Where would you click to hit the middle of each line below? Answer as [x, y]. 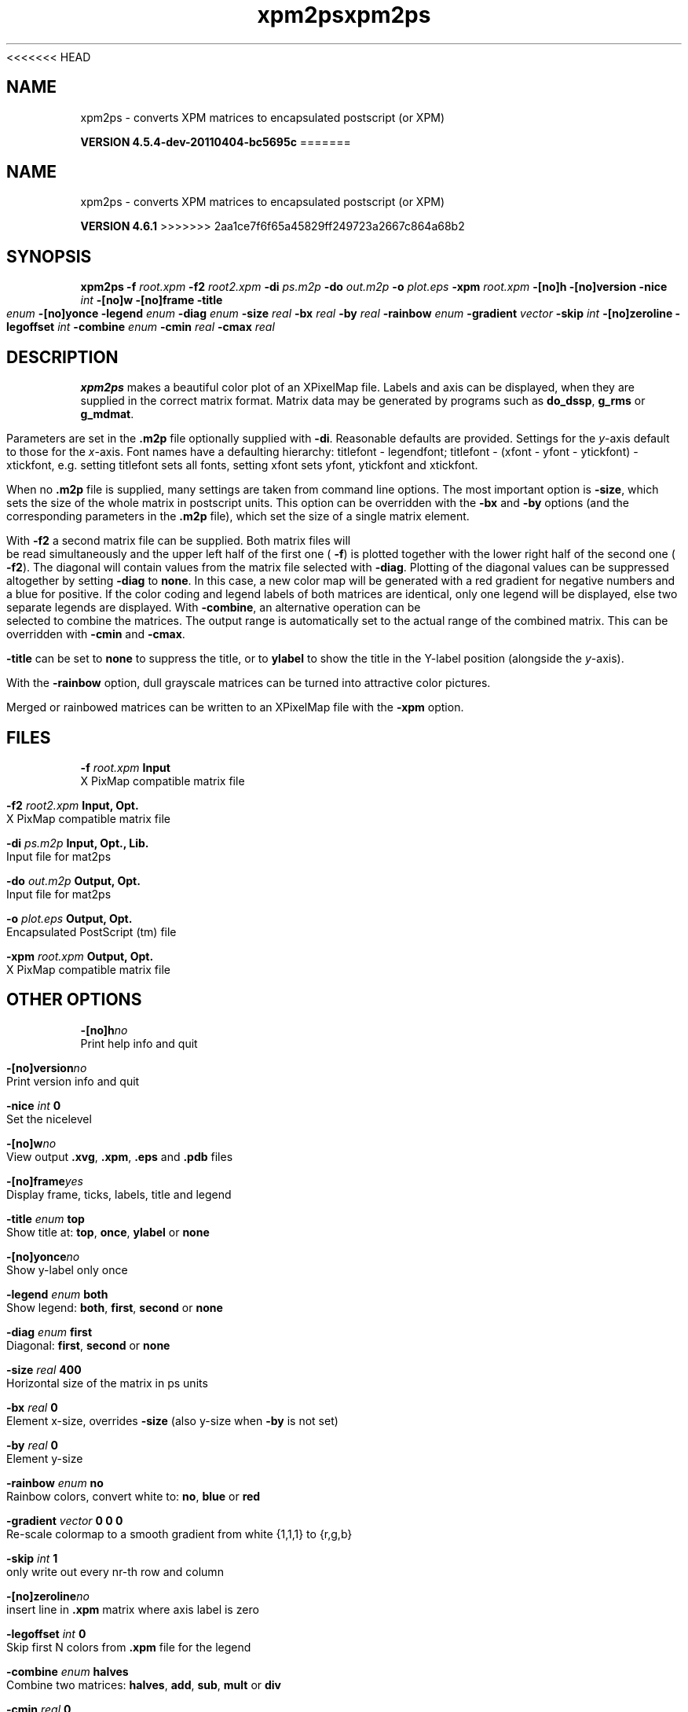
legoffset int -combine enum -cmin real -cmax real [141, 327]
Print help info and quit [139, 1043]
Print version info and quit [73, 1081]
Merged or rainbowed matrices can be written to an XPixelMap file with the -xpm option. [235, 707]
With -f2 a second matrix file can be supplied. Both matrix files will [179, 541]
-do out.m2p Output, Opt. [73, 880]
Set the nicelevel [49, 1119]
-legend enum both [57, 1294]
